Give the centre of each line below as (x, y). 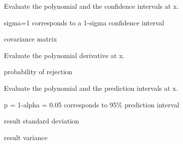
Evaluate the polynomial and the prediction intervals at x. (91, 88)
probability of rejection (38, 72)
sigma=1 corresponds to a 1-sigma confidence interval (84, 22)
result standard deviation (41, 121)
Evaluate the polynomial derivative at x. (64, 55)
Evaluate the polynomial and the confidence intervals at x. (91, 6)
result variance (26, 137)
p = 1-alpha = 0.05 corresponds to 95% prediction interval (92, 104)
